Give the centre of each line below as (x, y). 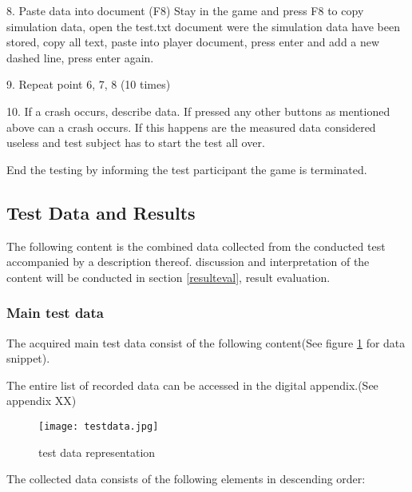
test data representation (97, 452)
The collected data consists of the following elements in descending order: (186, 479)
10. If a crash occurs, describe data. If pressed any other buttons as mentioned (198, 111)
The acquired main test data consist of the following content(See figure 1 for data (206, 342)
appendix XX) (42, 401)
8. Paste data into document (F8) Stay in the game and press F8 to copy (185, 10)
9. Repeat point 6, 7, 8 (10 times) (89, 84)
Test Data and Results (101, 212)
